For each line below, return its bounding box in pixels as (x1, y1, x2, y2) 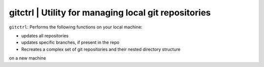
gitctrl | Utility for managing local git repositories (9, 7, 211, 18)
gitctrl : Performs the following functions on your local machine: (9, 24, 143, 30)
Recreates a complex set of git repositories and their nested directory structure (21, 46, 181, 52)
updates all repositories (21, 33, 68, 39)
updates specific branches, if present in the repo (21, 40, 120, 45)
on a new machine (9, 55, 46, 61)
